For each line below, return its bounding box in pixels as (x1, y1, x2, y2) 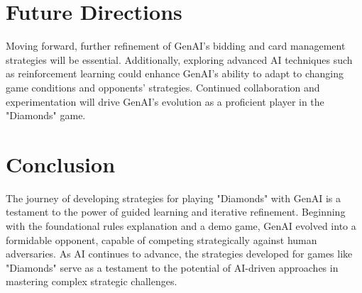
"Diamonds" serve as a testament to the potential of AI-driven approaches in (6, 260, 339, 275)
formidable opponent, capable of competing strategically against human (6, 232, 317, 247)
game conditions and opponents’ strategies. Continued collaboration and (6, 79, 320, 94)
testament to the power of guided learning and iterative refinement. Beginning (6, 204, 346, 219)
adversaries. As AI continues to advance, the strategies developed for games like (6, 246, 353, 261)
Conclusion (6, 149, 116, 178)
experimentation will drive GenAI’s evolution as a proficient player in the (6, 94, 324, 109)
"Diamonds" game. (6, 108, 86, 123)
